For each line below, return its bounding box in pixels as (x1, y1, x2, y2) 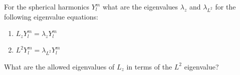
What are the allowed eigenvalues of (4, 61, 115, 71)
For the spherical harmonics (4, 1, 90, 11)
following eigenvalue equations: (4, 11, 98, 21)
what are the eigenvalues (102, 1, 178, 11)
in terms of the (126, 61, 172, 71)
